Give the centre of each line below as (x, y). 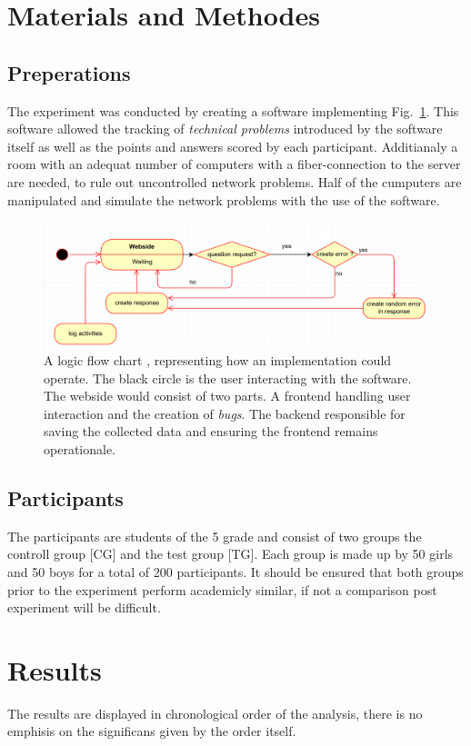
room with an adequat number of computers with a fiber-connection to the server (234, 164)
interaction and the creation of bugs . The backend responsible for (225, 413)
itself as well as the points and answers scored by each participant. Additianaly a (233, 146)
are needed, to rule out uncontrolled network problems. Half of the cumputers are (235, 181)
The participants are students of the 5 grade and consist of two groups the (215, 536)
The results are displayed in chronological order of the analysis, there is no (215, 713)
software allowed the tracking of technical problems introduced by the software (225, 129)
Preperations (69, 72)
